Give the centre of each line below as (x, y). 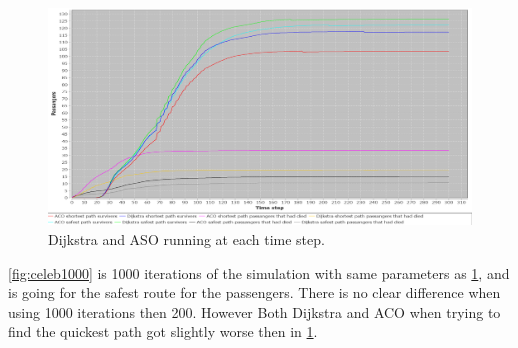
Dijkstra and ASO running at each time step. (186, 238)
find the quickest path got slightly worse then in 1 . (163, 331)
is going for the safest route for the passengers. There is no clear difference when (254, 292)
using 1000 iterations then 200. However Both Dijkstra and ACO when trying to (254, 311)
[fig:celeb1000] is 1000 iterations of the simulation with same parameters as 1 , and (259, 272)
